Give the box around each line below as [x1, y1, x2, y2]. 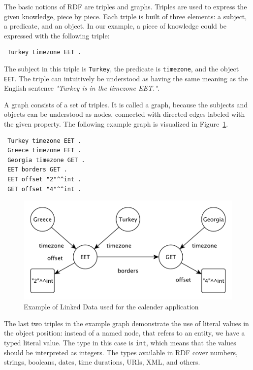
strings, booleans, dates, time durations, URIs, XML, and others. [4, 357, 200, 367]
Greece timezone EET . [7, 147, 82, 154]
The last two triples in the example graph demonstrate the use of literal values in [4, 318, 249, 328]
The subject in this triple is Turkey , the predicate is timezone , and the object [4, 63, 239, 73]
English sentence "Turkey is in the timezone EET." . [4, 83, 159, 93]
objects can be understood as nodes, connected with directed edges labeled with [4, 109, 245, 119]
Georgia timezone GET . [7, 156, 85, 164]
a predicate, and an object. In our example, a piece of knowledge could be [4, 21, 226, 31]
